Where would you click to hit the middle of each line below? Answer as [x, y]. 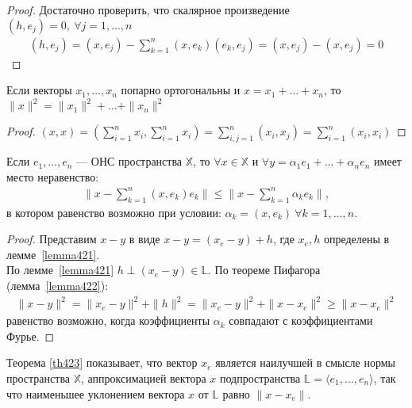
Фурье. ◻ [31, 336]
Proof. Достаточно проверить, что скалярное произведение [148, 10]
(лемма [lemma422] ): [58, 285]
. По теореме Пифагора [264, 270]
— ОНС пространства [129, 161]
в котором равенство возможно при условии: [114, 212]
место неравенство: [53, 176]
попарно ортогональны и [181, 90]
